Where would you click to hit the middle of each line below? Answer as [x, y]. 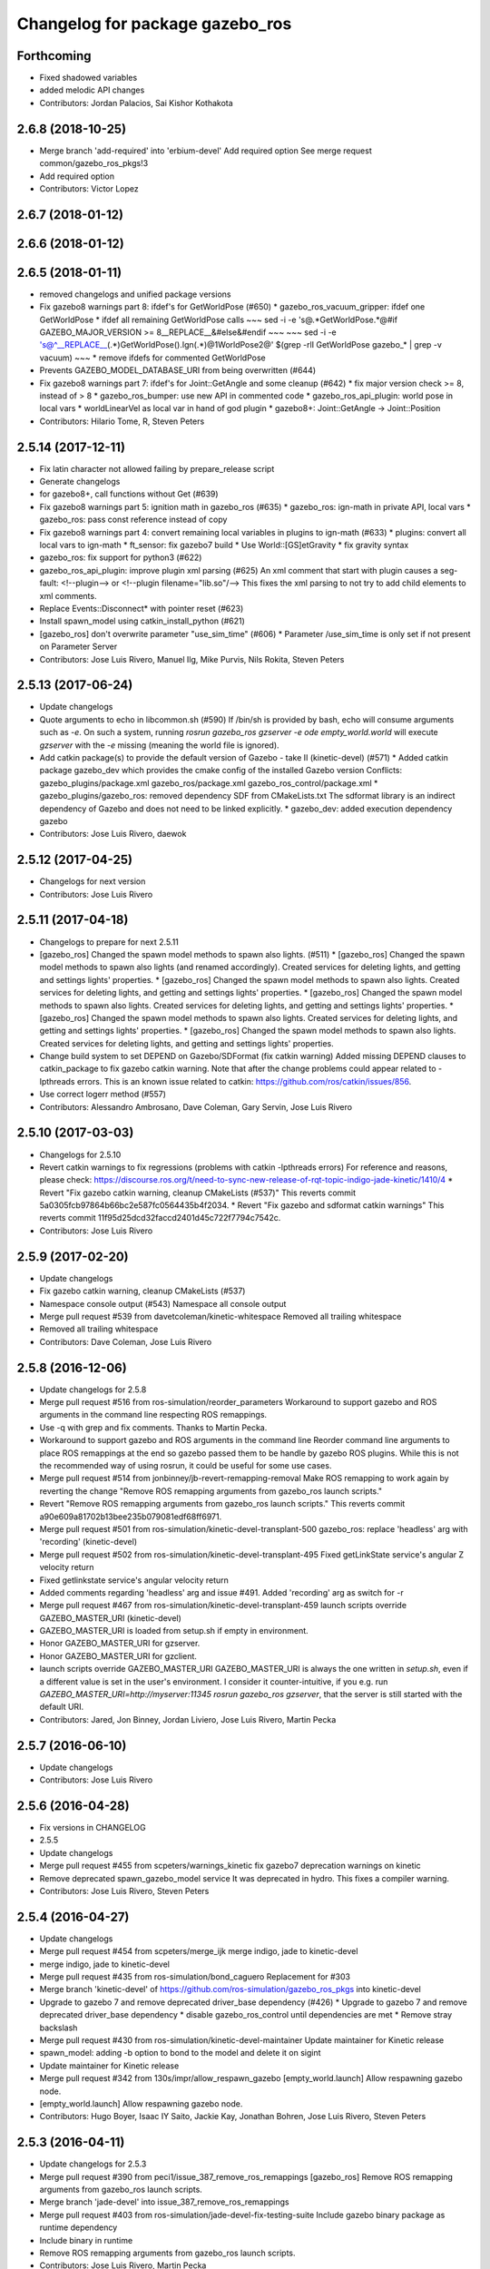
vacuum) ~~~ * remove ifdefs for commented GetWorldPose [153, 358]
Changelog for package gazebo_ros [154, 24]
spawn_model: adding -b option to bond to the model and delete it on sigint [180, 2053]
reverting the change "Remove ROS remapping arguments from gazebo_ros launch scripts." [211, 1491]
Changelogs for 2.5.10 [80, 1154]
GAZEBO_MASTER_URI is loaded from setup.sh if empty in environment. [174, 1631]
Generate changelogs [80, 482]
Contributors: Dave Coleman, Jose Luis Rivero [126, 1341]
